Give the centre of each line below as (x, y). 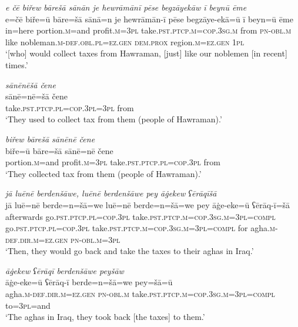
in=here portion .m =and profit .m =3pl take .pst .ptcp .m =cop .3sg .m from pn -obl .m (148, 30)
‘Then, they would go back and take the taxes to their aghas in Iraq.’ (130, 251)
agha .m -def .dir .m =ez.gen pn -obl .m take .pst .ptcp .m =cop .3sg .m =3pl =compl (140, 294)
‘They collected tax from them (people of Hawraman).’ (103, 173)
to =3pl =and (28, 305)
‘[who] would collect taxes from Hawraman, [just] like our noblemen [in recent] (146, 53)
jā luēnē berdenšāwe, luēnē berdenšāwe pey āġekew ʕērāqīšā (111, 193)
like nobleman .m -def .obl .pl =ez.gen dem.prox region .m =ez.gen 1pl (125, 41)
